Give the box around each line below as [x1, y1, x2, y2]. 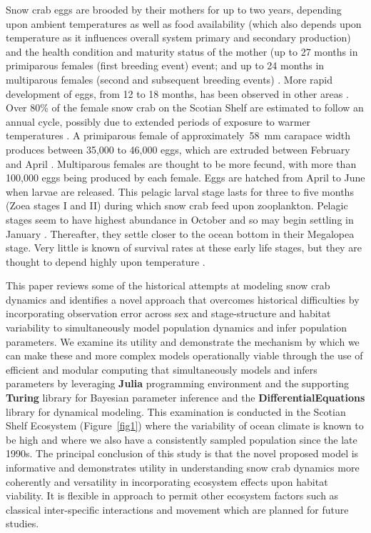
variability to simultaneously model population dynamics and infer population [6, 320, 347, 335]
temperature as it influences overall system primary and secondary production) [6, 30, 351, 45]
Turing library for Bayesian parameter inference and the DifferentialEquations [6, 390, 365, 405]
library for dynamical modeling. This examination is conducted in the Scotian [6, 404, 346, 419]
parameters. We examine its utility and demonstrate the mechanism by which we [6, 334, 360, 349]
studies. [6, 516, 39, 531]
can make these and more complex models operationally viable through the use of [6, 348, 363, 363]
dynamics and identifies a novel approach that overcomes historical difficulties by [6, 292, 360, 307]
